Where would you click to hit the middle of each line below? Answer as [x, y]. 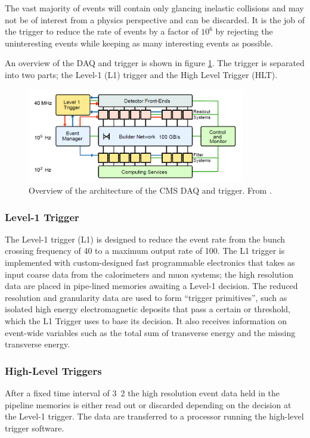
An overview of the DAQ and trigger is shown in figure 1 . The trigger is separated [155, 63]
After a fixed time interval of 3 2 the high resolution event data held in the [142, 393]
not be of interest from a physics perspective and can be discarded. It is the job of [155, 19]
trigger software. [35, 428]
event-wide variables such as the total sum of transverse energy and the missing [150, 332]
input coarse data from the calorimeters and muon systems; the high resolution [149, 274]
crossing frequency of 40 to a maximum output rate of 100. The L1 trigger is [145, 251]
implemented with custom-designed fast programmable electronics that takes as [150, 263]
